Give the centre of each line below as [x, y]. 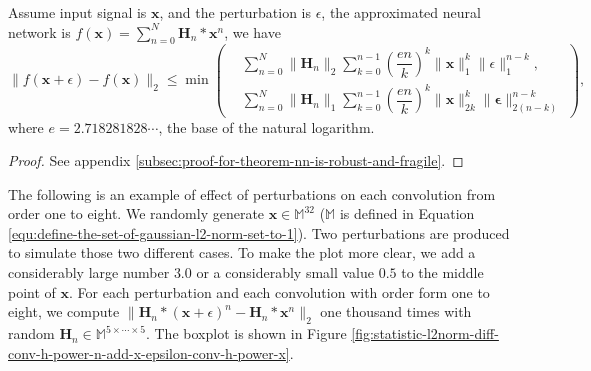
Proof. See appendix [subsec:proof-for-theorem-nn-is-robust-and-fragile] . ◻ [236, 160]
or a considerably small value [285, 272]
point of [32, 291]
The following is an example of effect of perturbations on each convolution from [252, 193]
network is [39, 31]
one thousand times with [396, 311]
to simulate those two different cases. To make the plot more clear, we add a [242, 252]
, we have [252, 31]
